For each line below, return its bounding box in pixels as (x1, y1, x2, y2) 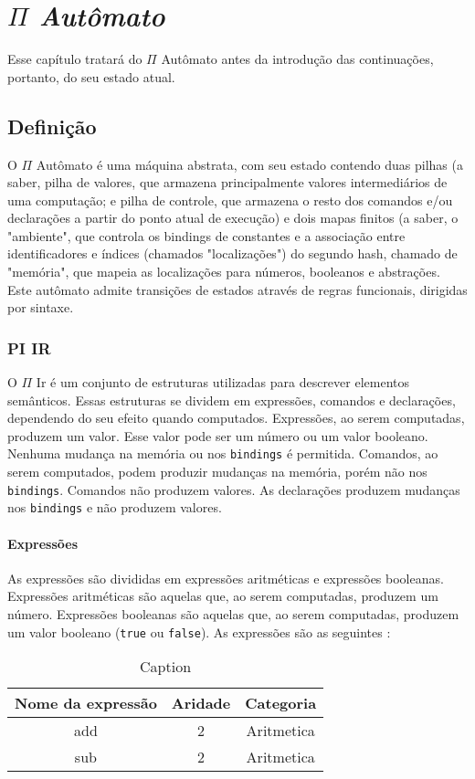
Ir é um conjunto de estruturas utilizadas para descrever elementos (36, 373, 410, 392)
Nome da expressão (15, 692, 157, 714)
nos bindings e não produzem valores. (7, 498, 222, 517)
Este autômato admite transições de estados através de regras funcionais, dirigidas (7, 279, 468, 299)
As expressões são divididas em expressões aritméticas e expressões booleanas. (7, 568, 444, 587)
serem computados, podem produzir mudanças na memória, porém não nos (7, 462, 427, 481)
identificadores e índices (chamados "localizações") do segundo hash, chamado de (7, 244, 458, 263)
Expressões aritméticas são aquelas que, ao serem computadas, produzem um (7, 586, 438, 605)
